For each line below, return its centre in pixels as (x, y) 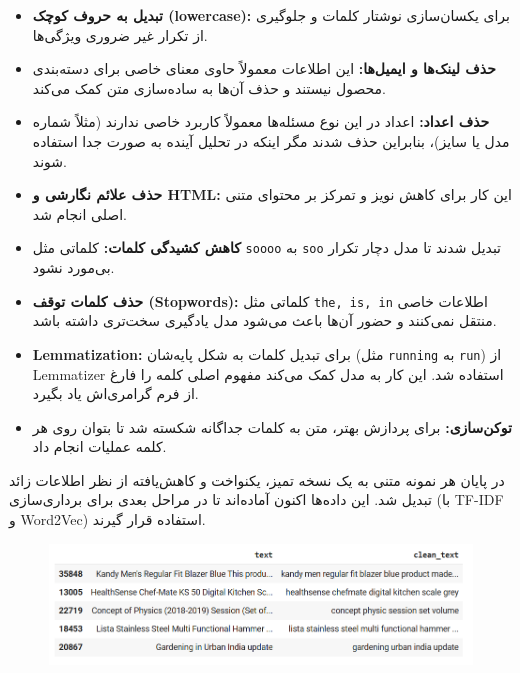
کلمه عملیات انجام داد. (99, 446)
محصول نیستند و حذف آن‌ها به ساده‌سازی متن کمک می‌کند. (209, 87)
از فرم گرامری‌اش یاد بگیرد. (115, 393)
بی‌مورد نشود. (73, 267)
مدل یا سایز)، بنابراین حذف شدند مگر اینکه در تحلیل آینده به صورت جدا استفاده (271, 140)
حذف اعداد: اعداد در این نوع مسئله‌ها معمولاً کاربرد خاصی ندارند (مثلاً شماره (261, 121)
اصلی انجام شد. (79, 213)
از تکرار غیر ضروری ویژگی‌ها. (120, 34)
